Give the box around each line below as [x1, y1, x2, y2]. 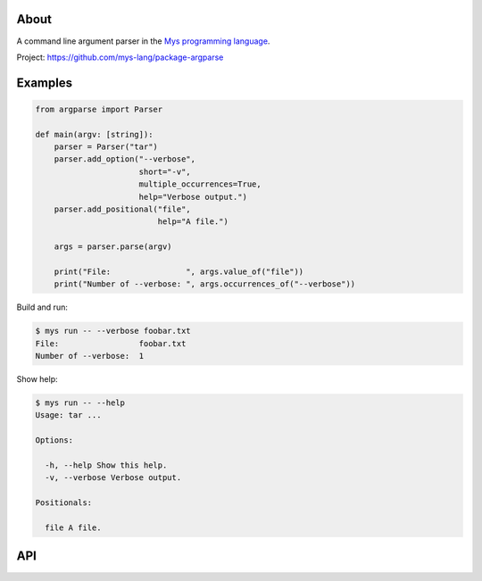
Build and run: [16, 302, 69, 312]
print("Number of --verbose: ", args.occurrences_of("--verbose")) [54, 279, 356, 289]
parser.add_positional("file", [54, 204, 191, 214]
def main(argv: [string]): [35, 129, 154, 139]
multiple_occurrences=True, [138, 179, 262, 189]
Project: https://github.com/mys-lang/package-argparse [16, 52, 224, 62]
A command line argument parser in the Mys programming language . [16, 36, 270, 46]
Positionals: [35, 498, 93, 508]
